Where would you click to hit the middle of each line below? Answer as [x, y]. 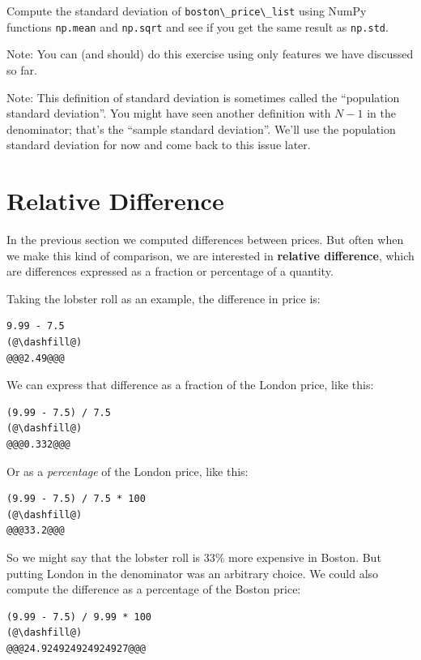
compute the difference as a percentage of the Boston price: [154, 589]
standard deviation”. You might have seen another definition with [169, 113]
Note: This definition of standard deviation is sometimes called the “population [203, 97]
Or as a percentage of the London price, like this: [128, 471]
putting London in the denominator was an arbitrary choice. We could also [193, 573]
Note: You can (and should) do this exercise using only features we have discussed [210, 54]
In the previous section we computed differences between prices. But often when [205, 239]
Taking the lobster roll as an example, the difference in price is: [164, 298]
